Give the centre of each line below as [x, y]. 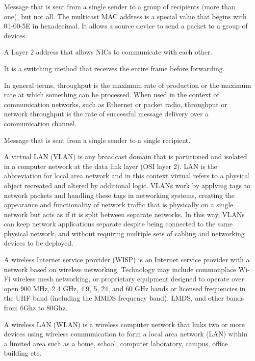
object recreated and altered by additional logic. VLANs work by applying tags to [127, 185]
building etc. [23, 353]
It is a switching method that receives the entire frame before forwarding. [114, 68]
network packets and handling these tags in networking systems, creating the [119, 195]
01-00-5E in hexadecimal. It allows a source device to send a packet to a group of [126, 26]
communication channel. [40, 123]
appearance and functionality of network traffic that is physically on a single [119, 205]
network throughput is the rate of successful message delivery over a [106, 114]
